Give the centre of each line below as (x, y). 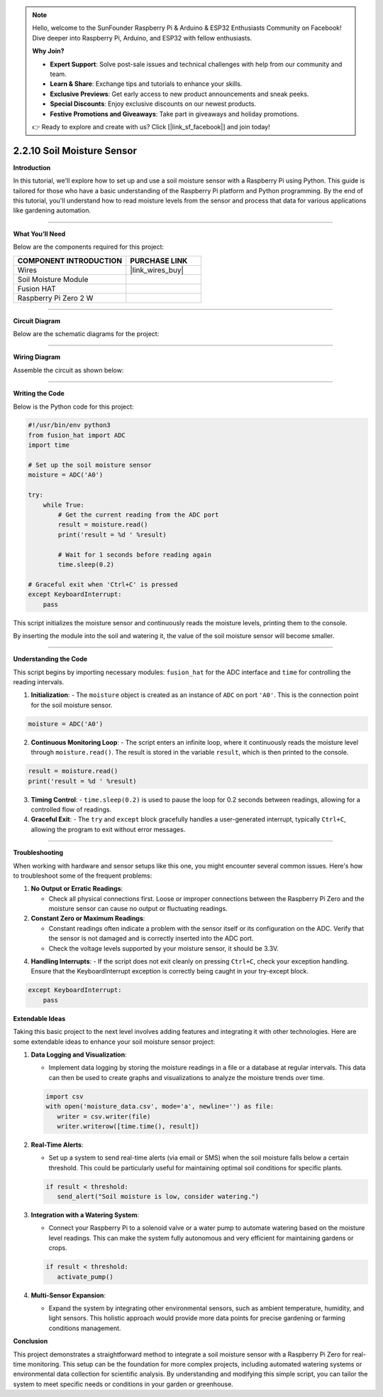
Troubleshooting (38, 853)
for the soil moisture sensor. (72, 705)
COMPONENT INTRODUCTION (70, 261)
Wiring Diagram (37, 357)
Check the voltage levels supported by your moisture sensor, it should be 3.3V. (164, 948)
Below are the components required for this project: (89, 247)
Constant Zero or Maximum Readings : (88, 918)
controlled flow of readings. (71, 809)
